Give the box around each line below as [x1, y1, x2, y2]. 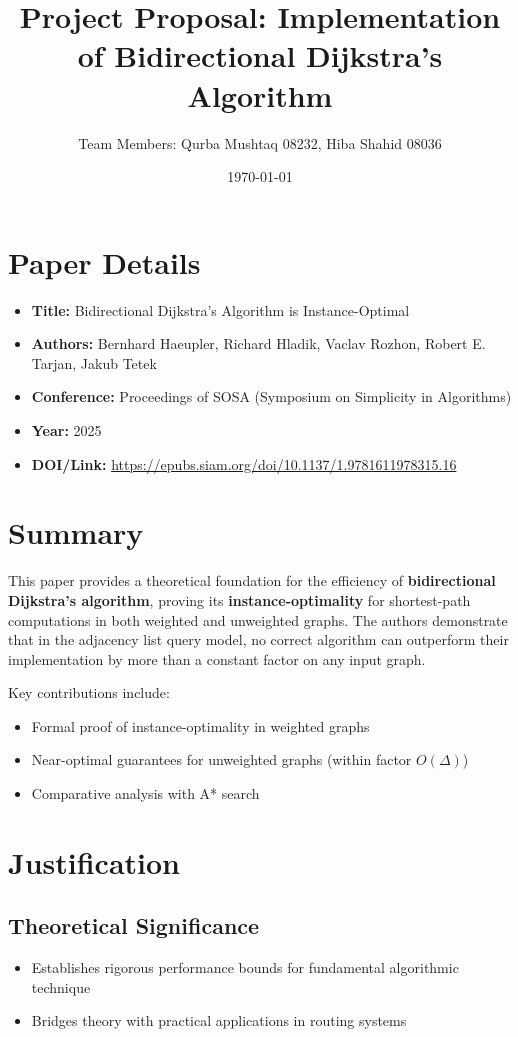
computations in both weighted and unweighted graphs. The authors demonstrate [8, 609, 508, 630]
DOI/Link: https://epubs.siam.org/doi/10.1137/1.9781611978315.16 [31, 453, 457, 474]
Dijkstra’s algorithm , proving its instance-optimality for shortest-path [8, 589, 471, 610]
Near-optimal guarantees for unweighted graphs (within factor [31, 749, 412, 770]
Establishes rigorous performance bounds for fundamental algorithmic [31, 957, 459, 978]
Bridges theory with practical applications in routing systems [31, 1010, 407, 1031]
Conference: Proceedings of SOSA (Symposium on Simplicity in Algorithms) [31, 386, 512, 407]
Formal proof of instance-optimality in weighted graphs [31, 715, 370, 736]
